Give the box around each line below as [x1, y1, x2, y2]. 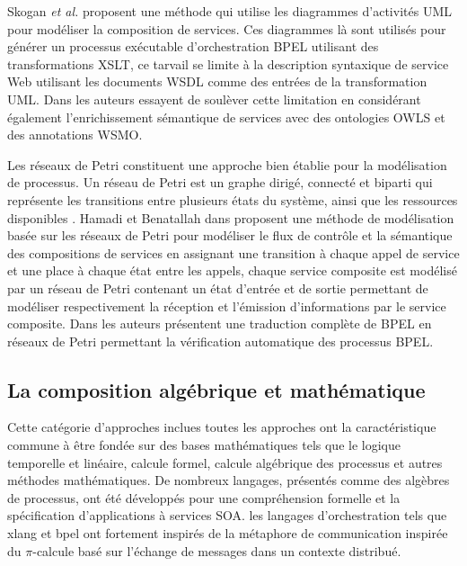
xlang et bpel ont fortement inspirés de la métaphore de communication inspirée [7, 524, 448, 543]
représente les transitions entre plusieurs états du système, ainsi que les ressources [7, 190, 458, 209]
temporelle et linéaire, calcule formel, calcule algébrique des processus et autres [7, 453, 443, 472]
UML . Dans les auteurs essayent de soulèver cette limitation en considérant [7, 89, 421, 108]
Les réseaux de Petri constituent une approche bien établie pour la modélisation [7, 155, 447, 174]
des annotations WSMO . [7, 125, 143, 144]
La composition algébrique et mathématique [7, 375, 426, 403]
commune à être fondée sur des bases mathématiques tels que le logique [7, 436, 401, 454]
